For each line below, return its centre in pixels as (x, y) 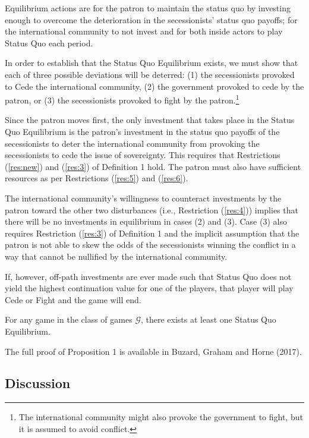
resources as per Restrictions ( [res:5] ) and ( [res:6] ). (97, 178)
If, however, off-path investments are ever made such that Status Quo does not (148, 276)
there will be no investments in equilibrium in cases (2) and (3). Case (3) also (146, 221)
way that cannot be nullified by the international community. (116, 256)
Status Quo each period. (49, 42)
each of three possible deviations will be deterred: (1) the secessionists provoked (150, 74)
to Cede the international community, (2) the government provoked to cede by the (154, 86)
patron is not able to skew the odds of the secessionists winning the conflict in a (150, 245)
